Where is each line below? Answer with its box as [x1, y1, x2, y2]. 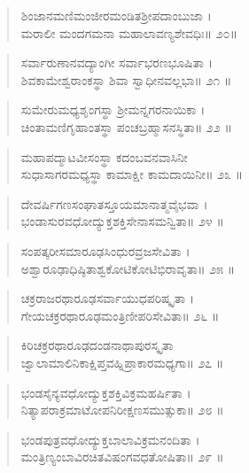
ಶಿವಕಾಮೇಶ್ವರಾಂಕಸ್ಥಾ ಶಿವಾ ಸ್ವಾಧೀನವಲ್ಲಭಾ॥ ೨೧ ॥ [20, 70, 232, 89]
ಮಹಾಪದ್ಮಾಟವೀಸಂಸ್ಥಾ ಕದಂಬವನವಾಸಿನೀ [20, 147, 188, 166]
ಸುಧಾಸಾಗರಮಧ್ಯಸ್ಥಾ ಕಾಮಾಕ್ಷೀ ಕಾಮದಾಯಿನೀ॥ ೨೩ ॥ [20, 165, 244, 183]
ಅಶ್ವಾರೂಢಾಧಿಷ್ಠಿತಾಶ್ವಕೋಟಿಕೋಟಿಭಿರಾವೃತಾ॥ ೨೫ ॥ [20, 259, 236, 277]
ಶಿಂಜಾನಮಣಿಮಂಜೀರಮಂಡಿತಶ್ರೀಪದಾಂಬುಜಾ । [20, 6, 212, 24]
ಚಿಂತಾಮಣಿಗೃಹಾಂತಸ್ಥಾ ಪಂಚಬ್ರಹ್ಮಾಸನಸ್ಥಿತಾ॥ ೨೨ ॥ [20, 117, 232, 136]
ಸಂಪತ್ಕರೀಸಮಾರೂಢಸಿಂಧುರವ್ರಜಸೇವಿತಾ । [20, 241, 191, 260]
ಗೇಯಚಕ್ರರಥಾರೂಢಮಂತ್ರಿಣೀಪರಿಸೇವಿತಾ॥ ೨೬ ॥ [20, 306, 220, 324]
